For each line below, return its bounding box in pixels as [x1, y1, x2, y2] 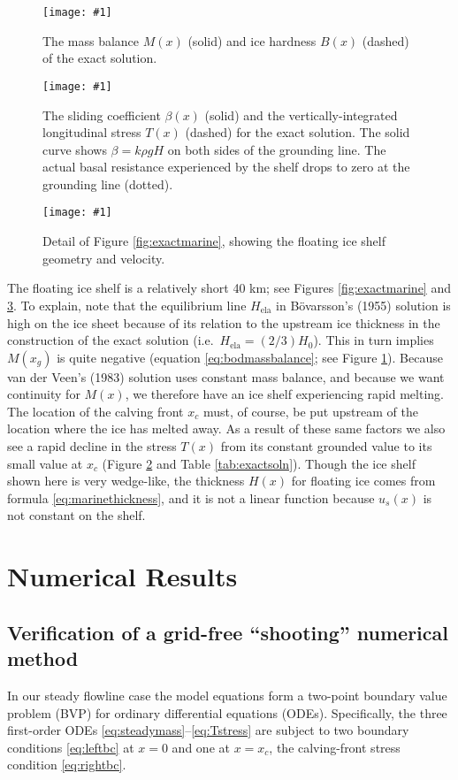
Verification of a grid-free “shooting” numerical [7, 618, 448, 646]
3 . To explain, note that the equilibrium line [7, 295, 247, 314]
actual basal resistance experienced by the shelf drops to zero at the [42, 157, 410, 176]
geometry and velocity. [42, 249, 165, 267]
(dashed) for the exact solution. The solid [185, 123, 410, 141]
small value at [7, 454, 83, 472]
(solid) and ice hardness [187, 31, 317, 50]
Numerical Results [7, 558, 238, 594]
